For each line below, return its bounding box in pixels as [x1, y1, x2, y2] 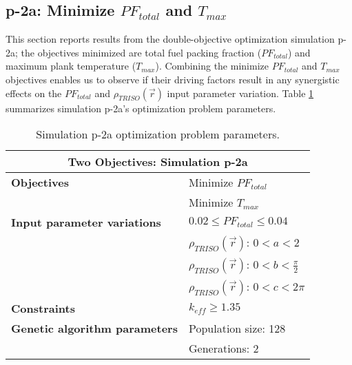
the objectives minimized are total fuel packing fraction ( [21, 45, 262, 59]
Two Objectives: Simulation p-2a [68, 154, 248, 170]
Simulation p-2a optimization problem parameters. [36, 126, 280, 143]
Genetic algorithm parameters [11, 320, 178, 337]
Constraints [11, 300, 75, 317]
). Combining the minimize [155, 59, 269, 73]
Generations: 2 [188, 340, 259, 357]
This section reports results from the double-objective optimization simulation [6, 32, 335, 46]
